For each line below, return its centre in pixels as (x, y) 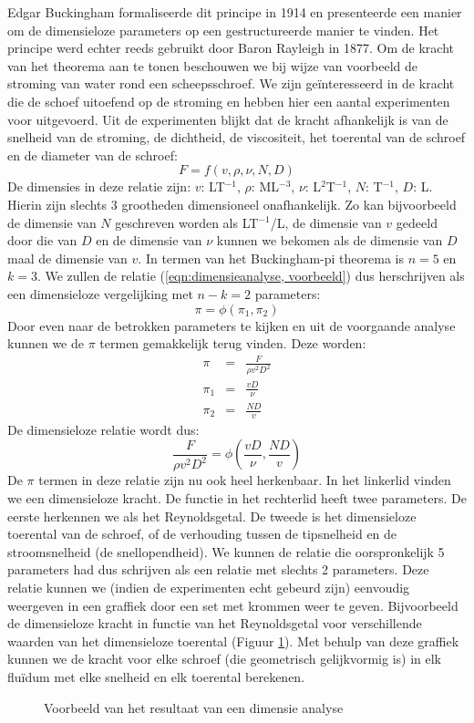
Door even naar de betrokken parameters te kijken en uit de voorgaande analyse (232, 325)
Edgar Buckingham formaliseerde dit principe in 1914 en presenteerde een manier (235, 12)
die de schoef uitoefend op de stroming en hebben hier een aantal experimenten (229, 101)
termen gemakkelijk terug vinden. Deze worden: (233, 343)
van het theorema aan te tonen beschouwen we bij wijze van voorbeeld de (213, 65)
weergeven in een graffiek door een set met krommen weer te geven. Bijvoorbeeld (233, 605)
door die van (42, 240)
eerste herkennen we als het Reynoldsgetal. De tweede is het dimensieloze (212, 516)
